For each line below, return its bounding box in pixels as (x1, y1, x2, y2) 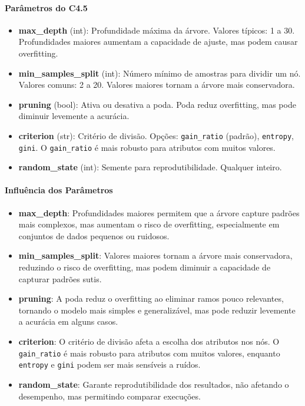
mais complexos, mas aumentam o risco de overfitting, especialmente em (18, 218, 280, 230)
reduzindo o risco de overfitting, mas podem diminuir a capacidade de (18, 261, 271, 273)
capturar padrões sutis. (18, 272, 102, 285)
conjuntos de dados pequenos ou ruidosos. (18, 229, 170, 242)
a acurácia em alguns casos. (18, 315, 118, 328)
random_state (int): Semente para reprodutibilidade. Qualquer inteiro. (18, 161, 282, 173)
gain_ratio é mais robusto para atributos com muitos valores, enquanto (18, 346, 280, 359)
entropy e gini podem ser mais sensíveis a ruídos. (18, 358, 201, 371)
